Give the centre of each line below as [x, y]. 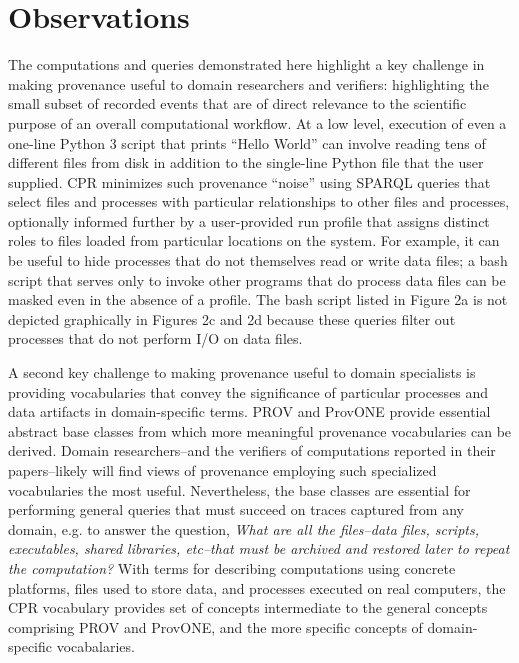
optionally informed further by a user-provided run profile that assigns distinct [249, 220]
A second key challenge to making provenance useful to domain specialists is [242, 372]
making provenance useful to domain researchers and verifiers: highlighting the [248, 83]
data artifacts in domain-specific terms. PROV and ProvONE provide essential [249, 411]
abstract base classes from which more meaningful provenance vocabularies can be [260, 430]
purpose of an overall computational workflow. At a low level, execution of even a [257, 122]
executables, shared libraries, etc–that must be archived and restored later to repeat [259, 548]
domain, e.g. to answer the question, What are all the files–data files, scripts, [243, 528]
